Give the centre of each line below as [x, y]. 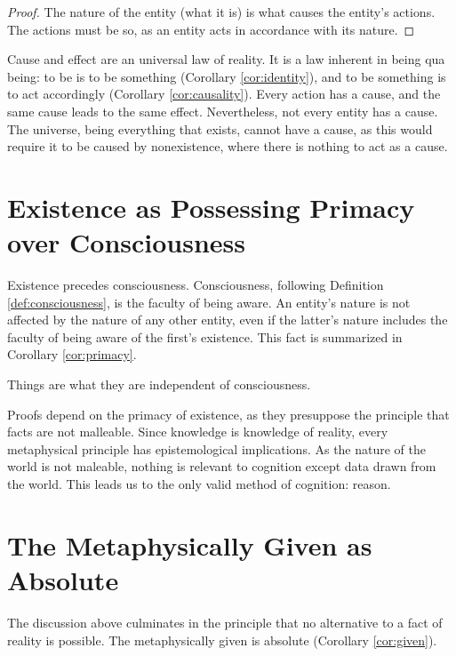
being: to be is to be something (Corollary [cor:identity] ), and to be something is [227, 76]
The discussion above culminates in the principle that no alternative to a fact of [225, 622]
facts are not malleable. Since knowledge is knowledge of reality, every [198, 432]
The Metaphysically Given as [190, 544]
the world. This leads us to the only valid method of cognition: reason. [199, 484]
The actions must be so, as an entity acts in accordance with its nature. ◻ [211, 29]
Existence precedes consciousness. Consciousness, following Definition [196, 285]
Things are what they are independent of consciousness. [159, 384]
